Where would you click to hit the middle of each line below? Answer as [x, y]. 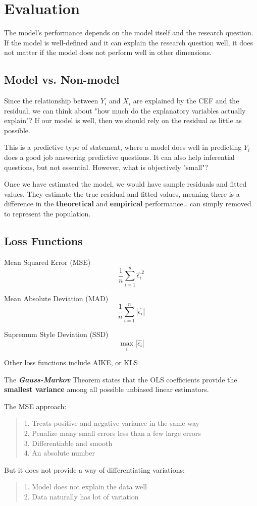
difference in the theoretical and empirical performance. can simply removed [128, 204]
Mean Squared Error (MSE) [47, 262]
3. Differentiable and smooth [68, 443]
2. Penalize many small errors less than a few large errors [112, 433]
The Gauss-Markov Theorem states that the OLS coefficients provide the [121, 379]
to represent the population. [47, 214]
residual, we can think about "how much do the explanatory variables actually [125, 110]
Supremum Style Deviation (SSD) [56, 334]
